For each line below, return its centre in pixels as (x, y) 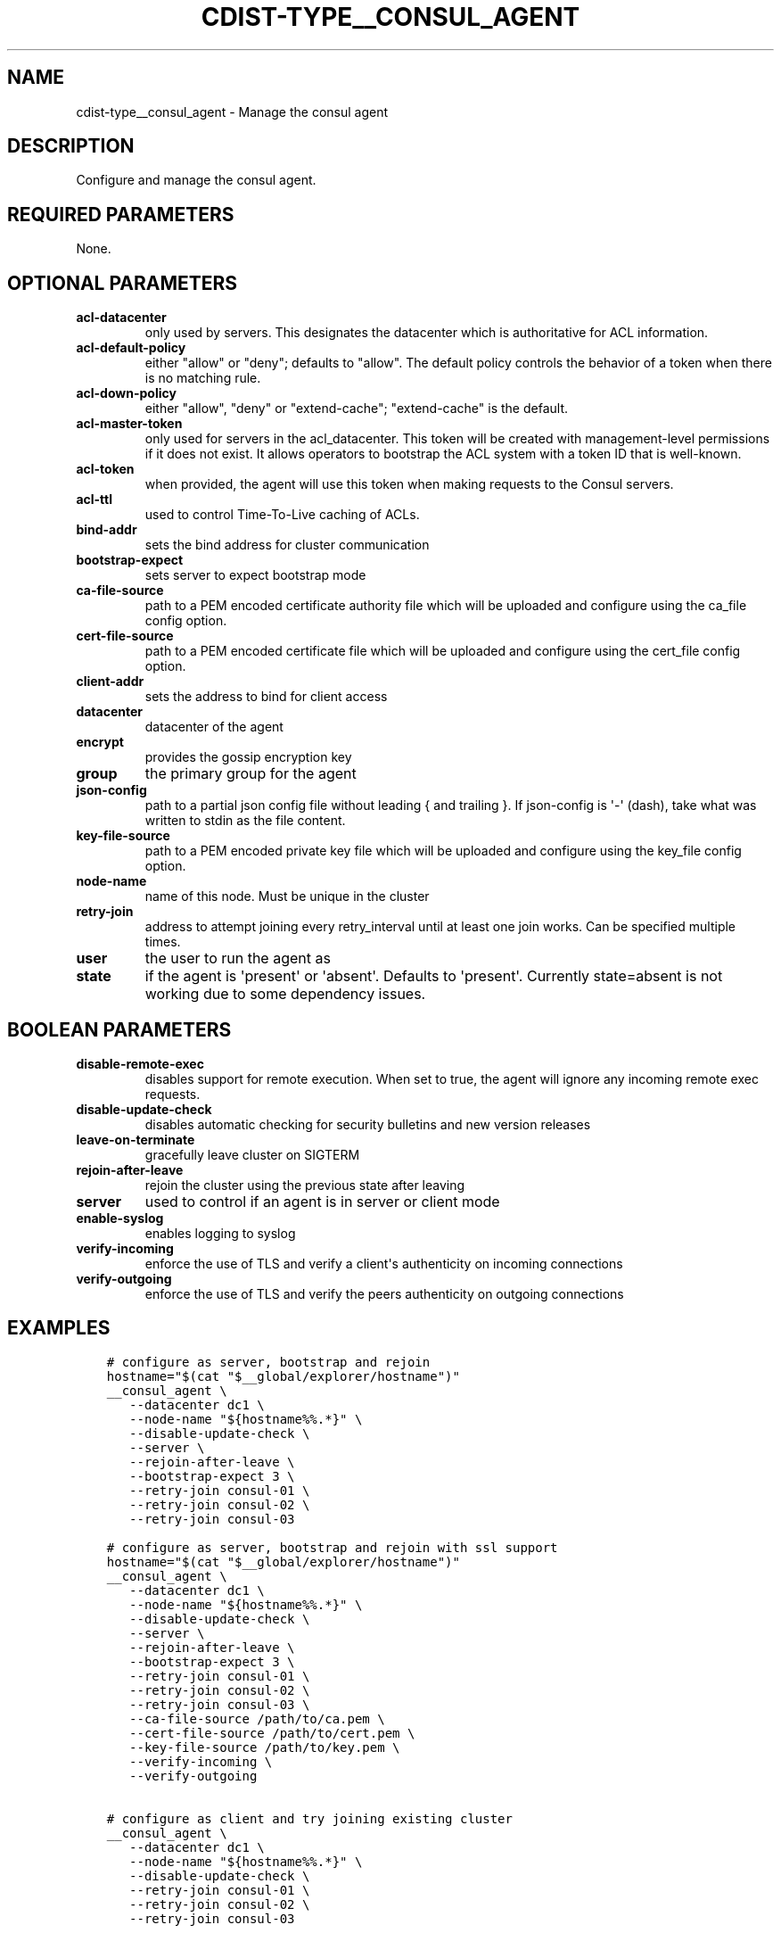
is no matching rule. (203, 378)
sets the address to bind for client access (266, 697)
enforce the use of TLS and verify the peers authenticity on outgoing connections (384, 1293)
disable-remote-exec (140, 1063)
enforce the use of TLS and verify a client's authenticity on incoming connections (384, 1263)
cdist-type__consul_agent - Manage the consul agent (232, 112)
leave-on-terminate (136, 1139)
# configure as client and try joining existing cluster (309, 1818)
